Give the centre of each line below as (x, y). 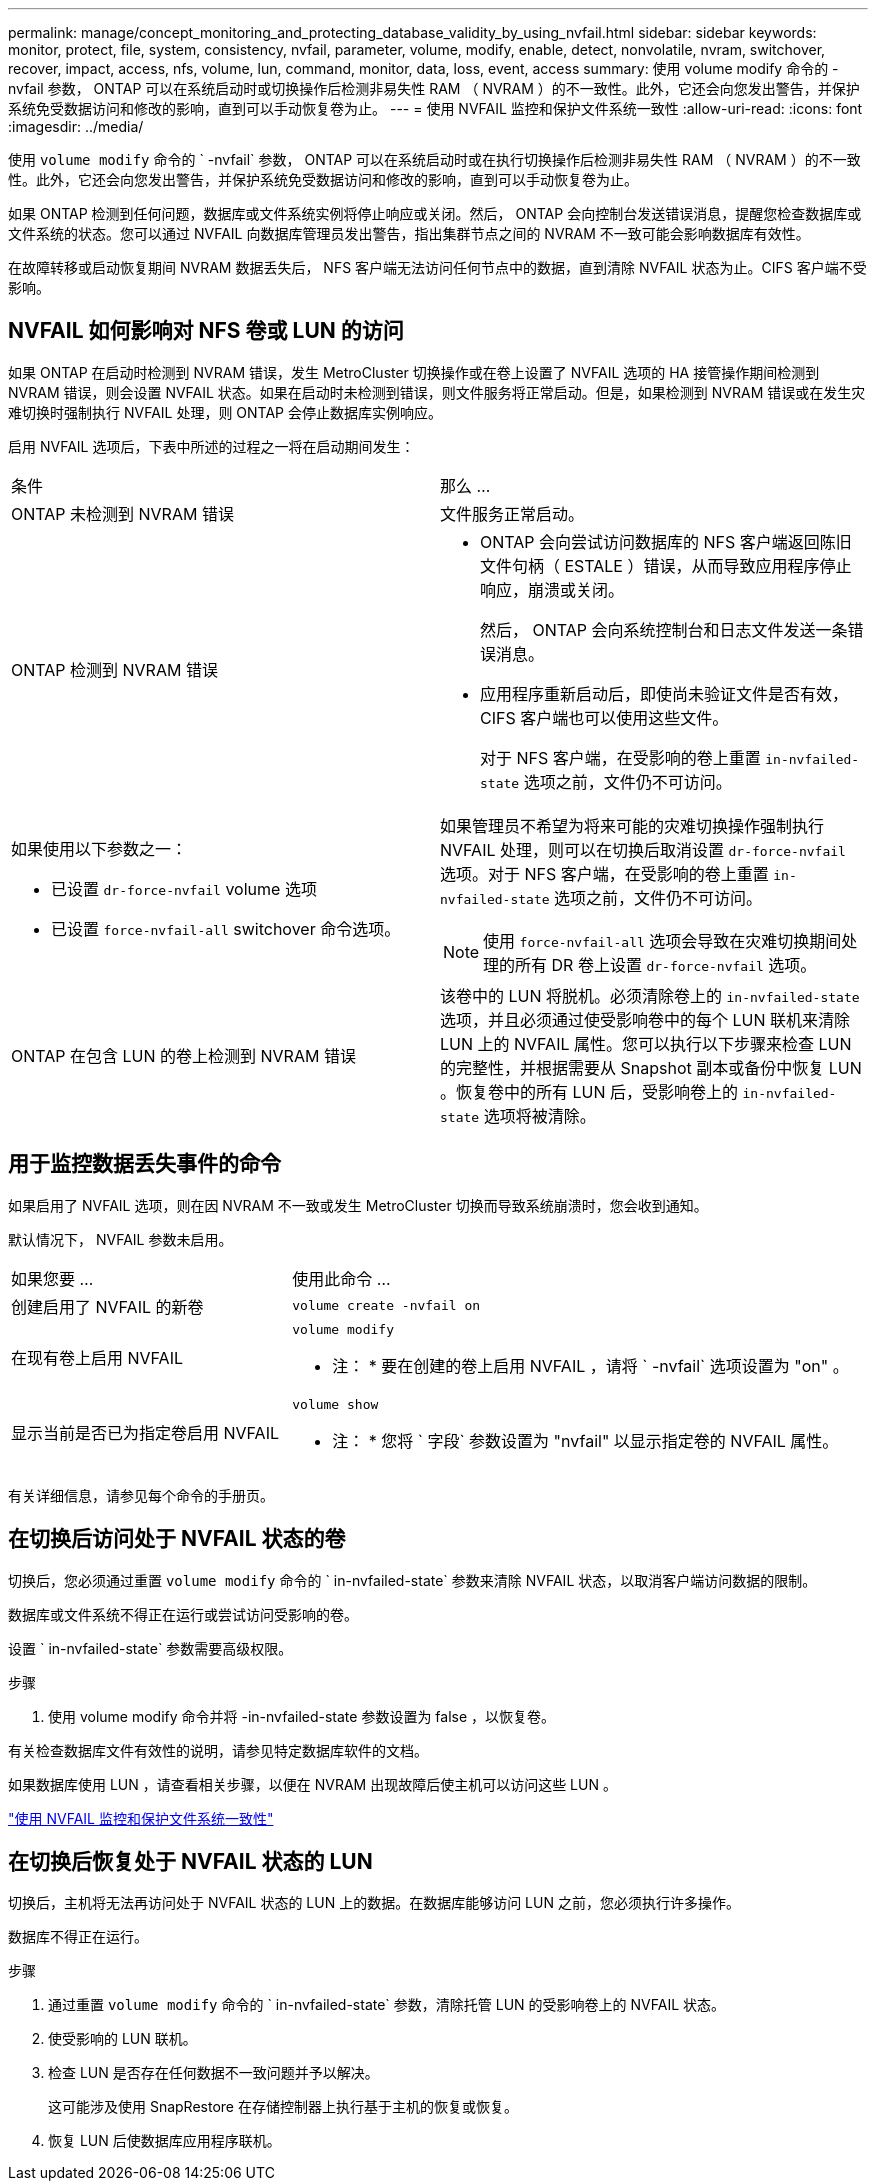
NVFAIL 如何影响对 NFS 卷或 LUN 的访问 (206, 331)
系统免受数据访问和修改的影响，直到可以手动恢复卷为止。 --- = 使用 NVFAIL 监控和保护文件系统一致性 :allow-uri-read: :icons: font (435, 108)
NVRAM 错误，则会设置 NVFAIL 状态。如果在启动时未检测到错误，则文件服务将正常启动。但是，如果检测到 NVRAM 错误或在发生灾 (437, 392)
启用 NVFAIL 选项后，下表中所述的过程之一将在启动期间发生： (211, 446)
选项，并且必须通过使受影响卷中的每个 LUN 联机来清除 (645, 1019)
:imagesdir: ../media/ (76, 126)
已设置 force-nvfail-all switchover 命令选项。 (226, 928)
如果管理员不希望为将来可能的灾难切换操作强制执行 (632, 825)
